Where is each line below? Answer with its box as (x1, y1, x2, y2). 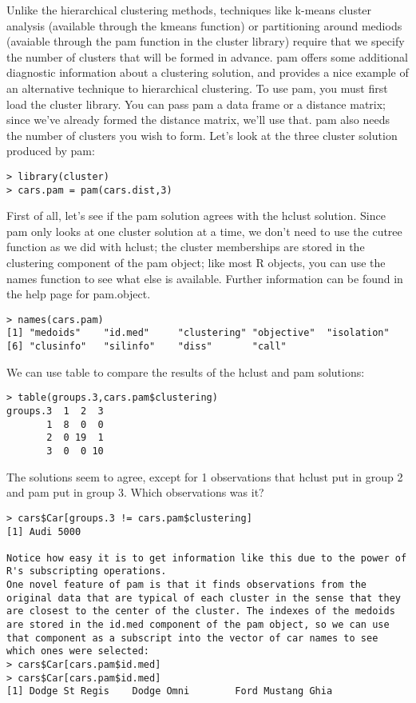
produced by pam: (6, 142, 95, 159)
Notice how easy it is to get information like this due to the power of (6, 552, 407, 564)
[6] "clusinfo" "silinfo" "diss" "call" (6, 341, 287, 353)
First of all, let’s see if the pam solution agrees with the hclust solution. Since (6, 207, 386, 224)
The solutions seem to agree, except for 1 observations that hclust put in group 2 (6, 468, 403, 485)
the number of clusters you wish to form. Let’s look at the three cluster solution (6, 126, 398, 143)
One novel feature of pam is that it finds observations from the (6, 579, 367, 591)
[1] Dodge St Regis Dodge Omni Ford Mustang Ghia (6, 685, 333, 697)
